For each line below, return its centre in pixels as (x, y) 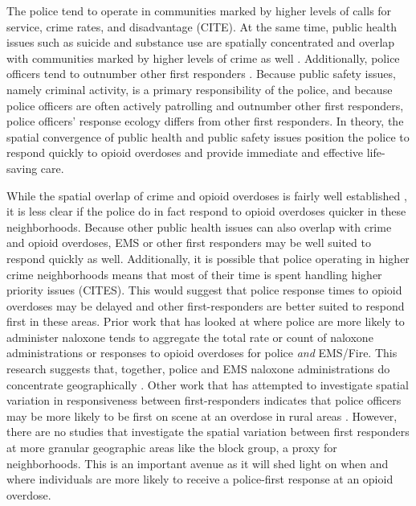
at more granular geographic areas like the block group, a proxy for (172, 448)
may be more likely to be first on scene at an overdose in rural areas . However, (202, 415)
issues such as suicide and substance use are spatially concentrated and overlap (201, 42)
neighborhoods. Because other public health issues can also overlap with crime (199, 226)
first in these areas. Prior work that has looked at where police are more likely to (206, 321)
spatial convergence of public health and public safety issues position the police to (208, 136)
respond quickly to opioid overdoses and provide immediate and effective (185, 152)
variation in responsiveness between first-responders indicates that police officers (204, 400)
